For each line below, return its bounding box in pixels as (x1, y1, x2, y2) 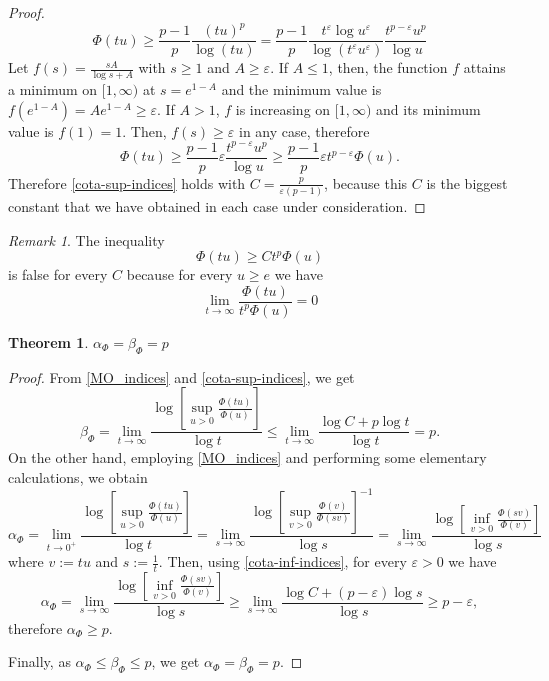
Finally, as (8, 651, 71, 672)
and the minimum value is (221, 78, 382, 99)
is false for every (8, 264, 108, 285)
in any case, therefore (239, 120, 370, 141)
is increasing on (235, 98, 331, 119)
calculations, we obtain (8, 466, 148, 487)
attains (463, 57, 506, 78)
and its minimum (376, 98, 481, 119)
